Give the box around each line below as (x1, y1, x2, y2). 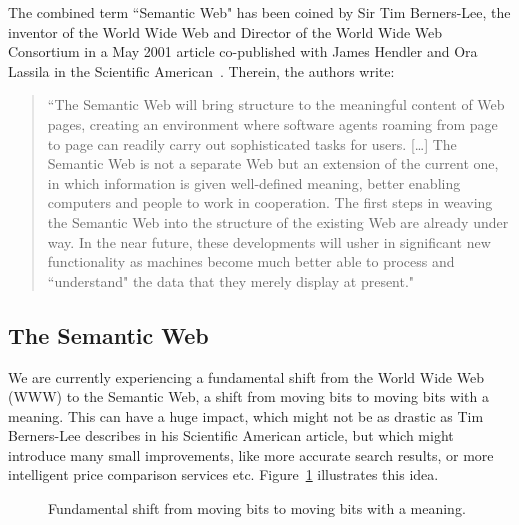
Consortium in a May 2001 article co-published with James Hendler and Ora (8, 41, 478, 62)
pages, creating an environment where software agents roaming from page (47, 113, 498, 134)
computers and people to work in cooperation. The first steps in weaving (47, 192, 493, 213)
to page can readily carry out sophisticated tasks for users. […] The (47, 133, 457, 154)
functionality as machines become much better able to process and (47, 251, 455, 272)
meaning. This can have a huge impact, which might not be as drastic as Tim (8, 405, 484, 426)
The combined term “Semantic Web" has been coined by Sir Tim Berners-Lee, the (8, 2, 511, 22)
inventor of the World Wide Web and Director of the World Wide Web (8, 21, 443, 42)
